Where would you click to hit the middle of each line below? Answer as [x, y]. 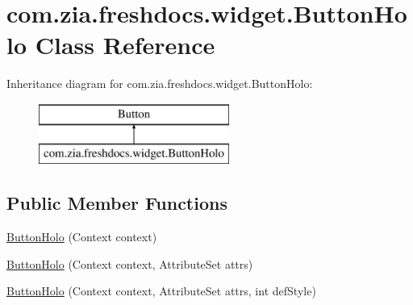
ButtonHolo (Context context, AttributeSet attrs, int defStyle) [161, 291]
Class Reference [125, 45]
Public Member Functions [117, 203]
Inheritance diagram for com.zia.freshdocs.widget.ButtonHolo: [160, 84]
